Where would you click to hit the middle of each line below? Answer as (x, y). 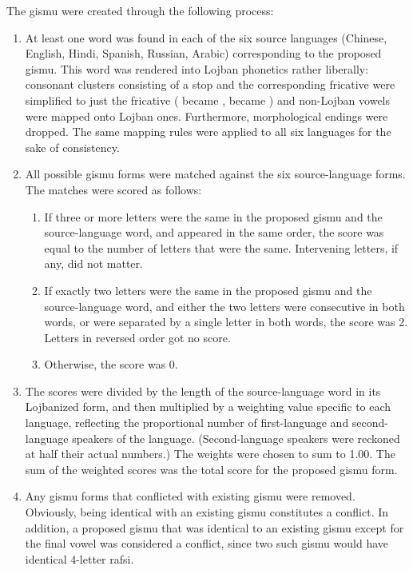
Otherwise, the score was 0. (111, 364)
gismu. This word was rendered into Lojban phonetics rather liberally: (197, 68)
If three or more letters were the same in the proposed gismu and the (213, 216)
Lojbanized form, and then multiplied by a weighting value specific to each (208, 407)
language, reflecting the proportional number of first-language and (187, 423)
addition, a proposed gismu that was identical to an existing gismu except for (214, 527)
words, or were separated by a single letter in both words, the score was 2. (226, 322)
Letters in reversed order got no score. (137, 337)
